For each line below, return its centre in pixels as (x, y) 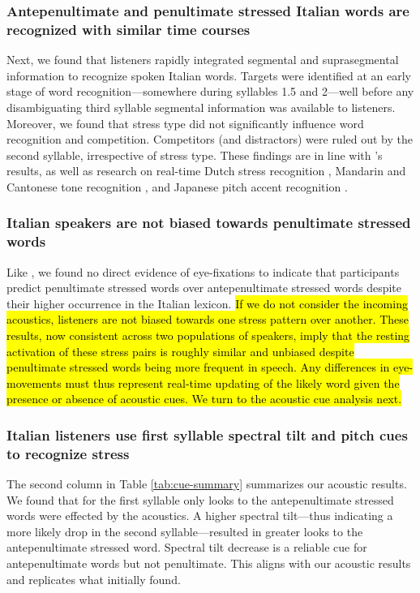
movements (34, 382)
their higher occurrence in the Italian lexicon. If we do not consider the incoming (207, 303)
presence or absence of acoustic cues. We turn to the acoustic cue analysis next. (204, 399)
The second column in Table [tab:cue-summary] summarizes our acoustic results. (207, 484)
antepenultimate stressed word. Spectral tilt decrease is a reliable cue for (187, 547)
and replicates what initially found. (94, 579)
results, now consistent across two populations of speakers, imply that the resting (208, 335)
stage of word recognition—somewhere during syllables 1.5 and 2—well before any (210, 91)
